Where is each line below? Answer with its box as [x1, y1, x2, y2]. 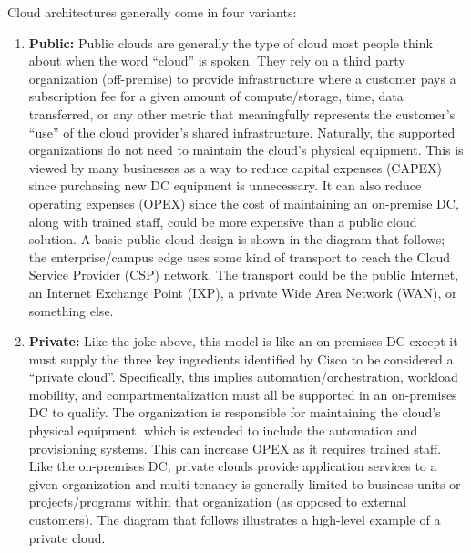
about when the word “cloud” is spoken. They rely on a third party [28, 51, 405, 70]
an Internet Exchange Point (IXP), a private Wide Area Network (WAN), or [28, 282, 457, 302]
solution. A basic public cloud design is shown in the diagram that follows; [28, 230, 445, 249]
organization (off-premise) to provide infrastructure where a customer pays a [28, 68, 456, 87]
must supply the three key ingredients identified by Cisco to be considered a [28, 349, 454, 368]
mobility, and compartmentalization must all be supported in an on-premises [28, 384, 457, 404]
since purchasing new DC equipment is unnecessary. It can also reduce [28, 176, 422, 195]
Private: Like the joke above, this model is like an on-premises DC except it [28, 332, 458, 351]
